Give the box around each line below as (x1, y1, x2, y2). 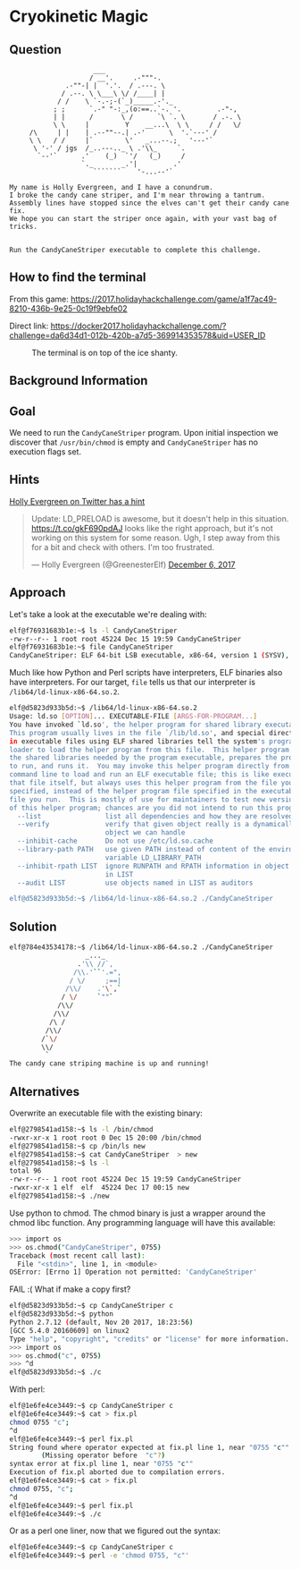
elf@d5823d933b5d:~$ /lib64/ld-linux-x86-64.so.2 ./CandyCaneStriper (9, 895, 274, 903)
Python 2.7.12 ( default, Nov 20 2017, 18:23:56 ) (9, 1318, 194, 1327)
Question (9, 42, 62, 57)
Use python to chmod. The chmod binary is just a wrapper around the (9, 1208, 266, 1218)
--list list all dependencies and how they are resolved (17, 811, 294, 820)
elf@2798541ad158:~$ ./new (9, 1192, 110, 1200)
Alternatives (9, 1084, 80, 1099)
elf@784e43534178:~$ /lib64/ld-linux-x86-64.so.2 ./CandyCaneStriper (9, 943, 274, 952)
